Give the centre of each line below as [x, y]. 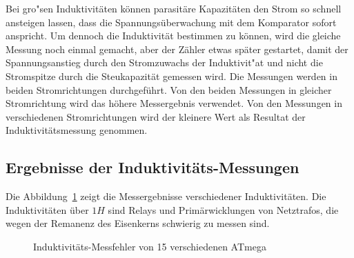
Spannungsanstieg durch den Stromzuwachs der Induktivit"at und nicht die [164, 62]
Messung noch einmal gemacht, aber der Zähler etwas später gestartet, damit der [177, 49]
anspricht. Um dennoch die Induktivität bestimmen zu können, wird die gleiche [173, 36]
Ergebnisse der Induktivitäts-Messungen [153, 167]
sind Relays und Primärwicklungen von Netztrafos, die [223, 209]
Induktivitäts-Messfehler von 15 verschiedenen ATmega [150, 246]
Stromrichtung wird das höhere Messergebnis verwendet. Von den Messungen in [174, 103]
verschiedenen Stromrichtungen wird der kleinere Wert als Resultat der [156, 116]
